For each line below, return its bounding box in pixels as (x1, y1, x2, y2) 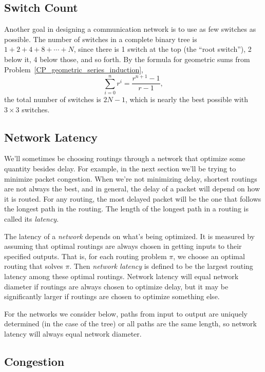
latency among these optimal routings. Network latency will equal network (4, 270, 239, 281)
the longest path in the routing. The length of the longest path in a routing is (4, 203, 249, 214)
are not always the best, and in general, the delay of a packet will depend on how (4, 183, 260, 194)
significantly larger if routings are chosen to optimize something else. (4, 291, 220, 302)
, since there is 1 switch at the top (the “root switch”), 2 (73, 44, 252, 54)
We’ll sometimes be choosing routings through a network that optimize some (4, 153, 245, 164)
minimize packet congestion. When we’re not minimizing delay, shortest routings (4, 173, 257, 184)
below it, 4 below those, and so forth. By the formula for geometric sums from (4, 53, 250, 64)
